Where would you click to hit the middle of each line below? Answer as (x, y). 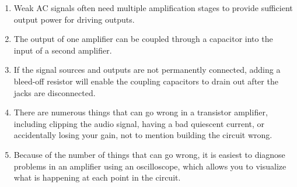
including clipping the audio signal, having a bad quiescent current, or (139, 123)
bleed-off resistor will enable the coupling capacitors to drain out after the (146, 81)
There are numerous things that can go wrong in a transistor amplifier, (141, 112)
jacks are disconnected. (55, 92)
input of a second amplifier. (63, 50)
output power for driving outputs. (74, 19)
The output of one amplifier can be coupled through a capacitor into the (143, 39)
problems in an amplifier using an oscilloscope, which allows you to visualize (150, 166)
